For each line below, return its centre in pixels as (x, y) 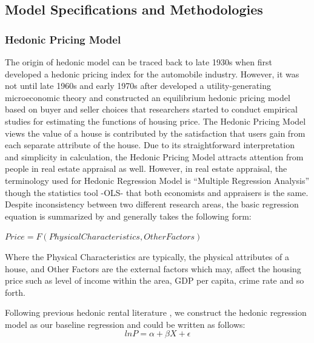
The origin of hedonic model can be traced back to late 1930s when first (139, 62)
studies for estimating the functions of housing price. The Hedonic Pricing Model (155, 121)
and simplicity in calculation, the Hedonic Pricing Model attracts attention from (154, 156)
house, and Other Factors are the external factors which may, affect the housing (153, 268)
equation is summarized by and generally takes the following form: (128, 216)
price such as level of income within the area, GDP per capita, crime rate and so (155, 280)
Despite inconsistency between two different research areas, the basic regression (152, 204)
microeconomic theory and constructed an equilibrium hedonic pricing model (148, 97)
